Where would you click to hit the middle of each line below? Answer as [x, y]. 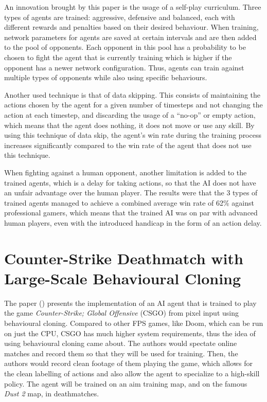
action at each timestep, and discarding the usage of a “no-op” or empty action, [130, 114]
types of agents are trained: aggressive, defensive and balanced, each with [120, 17]
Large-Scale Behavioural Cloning [123, 278]
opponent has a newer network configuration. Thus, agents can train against [124, 67]
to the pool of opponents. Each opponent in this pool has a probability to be [125, 47]
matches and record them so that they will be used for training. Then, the [121, 353]
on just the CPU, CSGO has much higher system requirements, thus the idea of [130, 333]
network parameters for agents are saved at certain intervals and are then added [130, 37]
